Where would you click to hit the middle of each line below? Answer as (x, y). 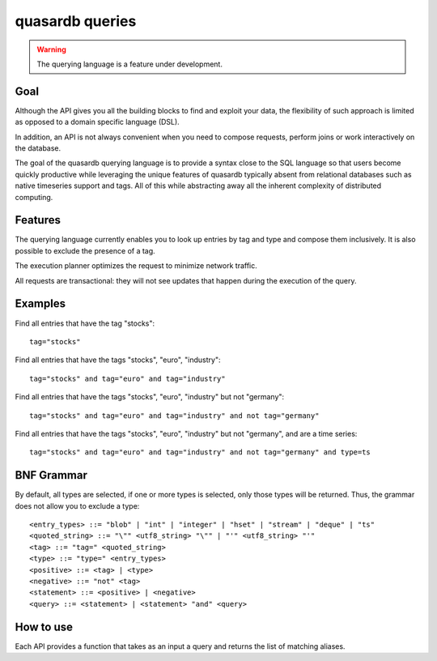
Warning (51, 49)
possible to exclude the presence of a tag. (85, 250)
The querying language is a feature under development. (129, 64)
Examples (40, 304)
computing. (34, 197)
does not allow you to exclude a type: (77, 505)
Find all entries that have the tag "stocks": (85, 323)
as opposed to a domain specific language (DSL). (97, 122)
